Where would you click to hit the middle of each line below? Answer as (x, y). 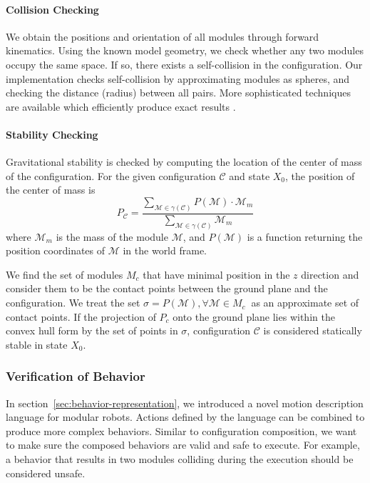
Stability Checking (52, 134)
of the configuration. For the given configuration (111, 175)
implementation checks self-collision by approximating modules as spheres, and (178, 78)
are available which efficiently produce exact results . (121, 106)
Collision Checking (52, 9)
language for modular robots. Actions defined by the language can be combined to (185, 417)
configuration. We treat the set (73, 303)
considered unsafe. (46, 473)
